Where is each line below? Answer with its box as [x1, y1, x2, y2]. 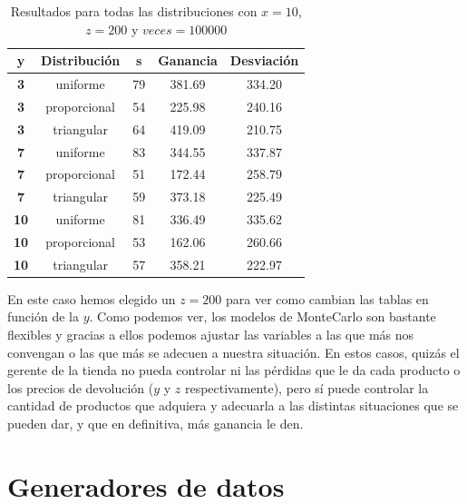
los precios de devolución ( [7, 378, 154, 397]
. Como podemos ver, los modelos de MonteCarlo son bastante [89, 307, 436, 326]
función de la [7, 307, 79, 326]
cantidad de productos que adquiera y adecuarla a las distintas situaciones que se [7, 396, 459, 415]
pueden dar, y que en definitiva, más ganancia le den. [7, 414, 304, 433]
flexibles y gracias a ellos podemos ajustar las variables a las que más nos [7, 325, 414, 344]
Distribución [41, 51, 121, 70]
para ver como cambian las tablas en [226, 289, 429, 308]
